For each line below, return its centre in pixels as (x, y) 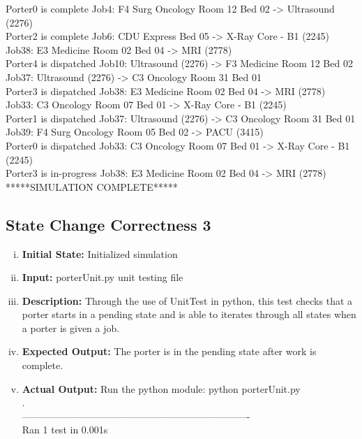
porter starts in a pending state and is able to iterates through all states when (189, 314)
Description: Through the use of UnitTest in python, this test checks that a (187, 300)
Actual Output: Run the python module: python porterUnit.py (161, 388)
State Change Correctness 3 (108, 224)
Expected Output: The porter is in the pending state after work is (169, 351)
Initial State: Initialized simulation (100, 253)
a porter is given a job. (71, 328)
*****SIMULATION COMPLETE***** (92, 186)
